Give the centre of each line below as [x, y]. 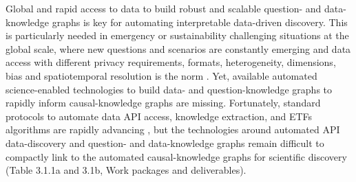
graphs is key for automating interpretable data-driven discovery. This [200, 22]
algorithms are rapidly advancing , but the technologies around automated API [173, 129]
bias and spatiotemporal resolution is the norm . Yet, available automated [161, 75]
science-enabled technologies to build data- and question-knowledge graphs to [169, 89]
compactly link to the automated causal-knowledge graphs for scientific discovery [176, 156]
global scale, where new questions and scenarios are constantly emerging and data [178, 48]
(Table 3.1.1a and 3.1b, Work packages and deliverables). [126, 170]
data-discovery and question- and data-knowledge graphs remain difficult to [165, 143]
